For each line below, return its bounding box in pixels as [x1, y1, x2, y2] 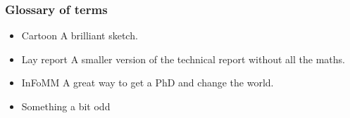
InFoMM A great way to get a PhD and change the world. [21, 75, 274, 90]
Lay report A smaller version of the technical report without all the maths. [21, 51, 345, 66]
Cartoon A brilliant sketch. [21, 28, 138, 43]
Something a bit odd [21, 99, 111, 113]
